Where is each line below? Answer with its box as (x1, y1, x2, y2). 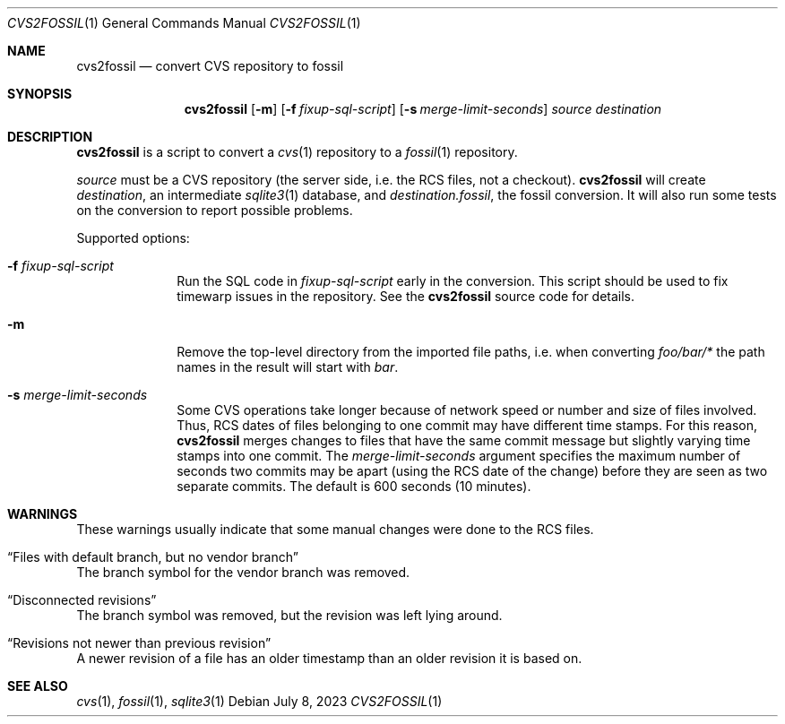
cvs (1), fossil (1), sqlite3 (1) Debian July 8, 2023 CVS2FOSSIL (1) (76, 694, 443, 709)
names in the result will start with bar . (177, 359, 399, 375)
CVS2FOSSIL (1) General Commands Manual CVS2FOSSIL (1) (7, 15, 361, 30)
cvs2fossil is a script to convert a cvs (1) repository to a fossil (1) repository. (76, 144, 518, 159)
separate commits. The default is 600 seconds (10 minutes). (177, 478, 531, 494)
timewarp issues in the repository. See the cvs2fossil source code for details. (177, 289, 635, 304)
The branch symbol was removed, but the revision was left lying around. (76, 608, 503, 623)
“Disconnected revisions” (7, 592, 157, 608)
